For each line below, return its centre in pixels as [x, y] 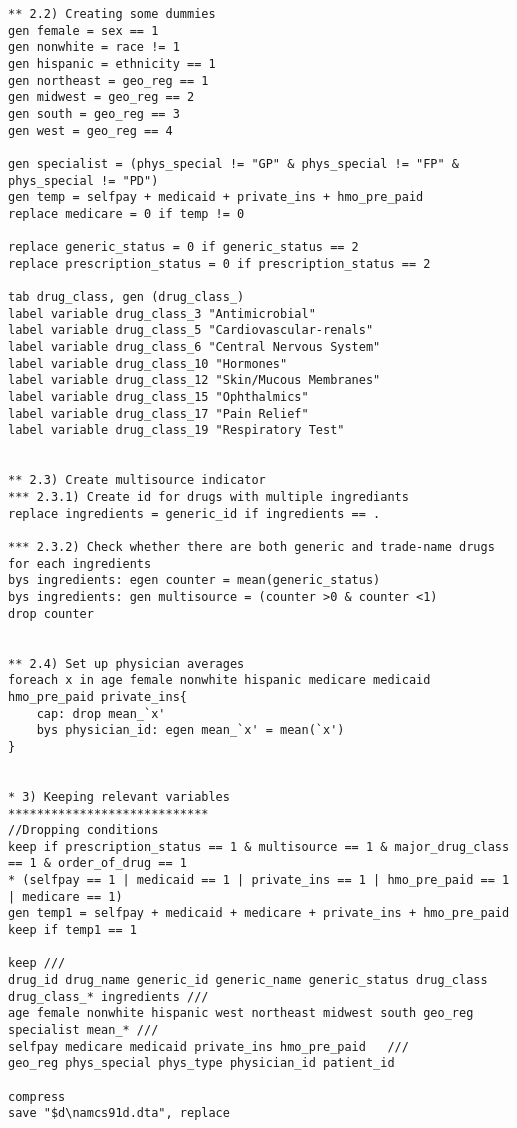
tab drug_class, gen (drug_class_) [126, 297]
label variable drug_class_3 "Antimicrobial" [162, 313]
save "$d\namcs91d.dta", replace [119, 1113]
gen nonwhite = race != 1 [94, 47]
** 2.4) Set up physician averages [126, 663]
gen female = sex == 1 [83, 30]
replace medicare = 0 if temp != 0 [126, 213]
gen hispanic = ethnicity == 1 [112, 63]
